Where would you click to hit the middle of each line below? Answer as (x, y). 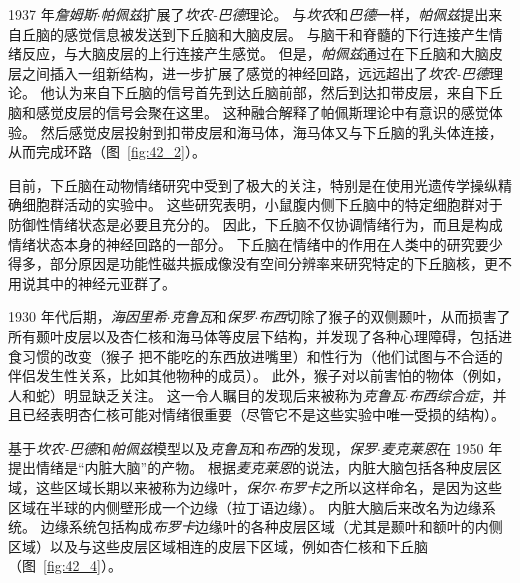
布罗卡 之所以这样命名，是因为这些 (389, 487)
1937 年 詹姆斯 (52, 14)
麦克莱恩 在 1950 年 (441, 447)
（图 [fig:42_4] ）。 (65, 565)
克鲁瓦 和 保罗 (212, 316)
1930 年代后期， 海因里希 (87, 316)
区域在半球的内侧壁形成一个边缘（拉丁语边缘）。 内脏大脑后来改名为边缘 (245, 506)
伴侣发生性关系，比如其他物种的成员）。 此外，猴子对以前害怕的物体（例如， (259, 375)
